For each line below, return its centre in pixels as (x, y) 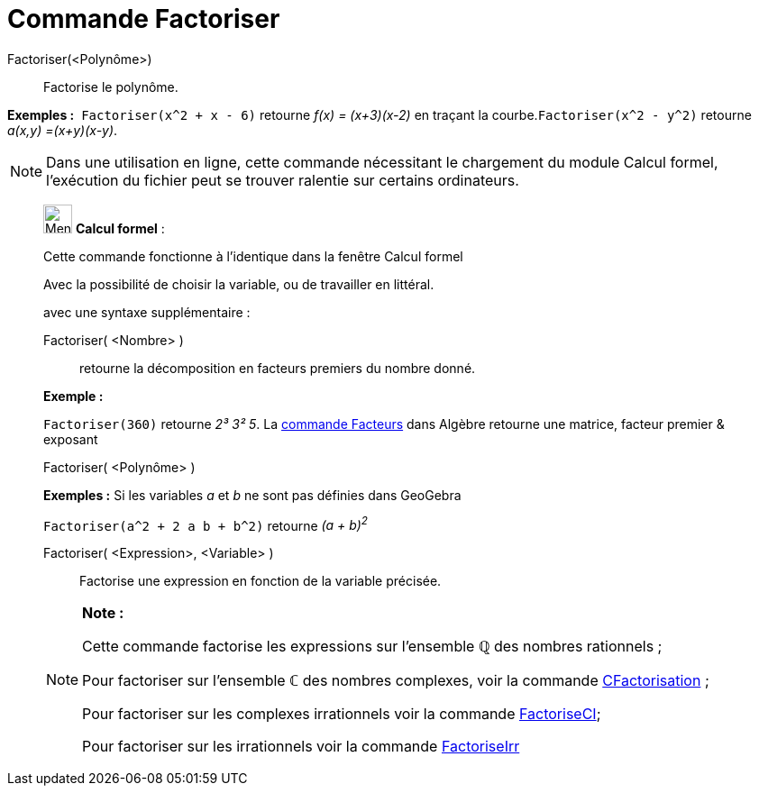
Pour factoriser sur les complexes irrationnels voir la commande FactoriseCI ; (342, 714)
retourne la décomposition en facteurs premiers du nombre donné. (278, 368)
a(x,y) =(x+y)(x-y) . (63, 130)
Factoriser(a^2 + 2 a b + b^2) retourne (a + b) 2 (206, 524)
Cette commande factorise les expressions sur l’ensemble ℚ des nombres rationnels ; (372, 647)
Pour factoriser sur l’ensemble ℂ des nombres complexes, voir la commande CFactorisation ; (396, 681)
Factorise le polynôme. (111, 87)
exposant (71, 439)
